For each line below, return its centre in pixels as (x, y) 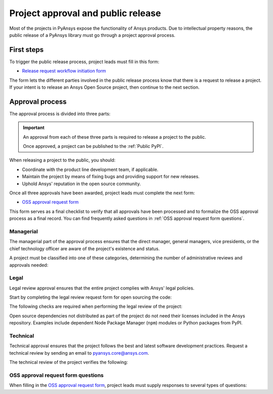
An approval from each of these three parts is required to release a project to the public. (115, 137)
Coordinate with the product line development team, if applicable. (90, 170)
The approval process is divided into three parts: (60, 114)
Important (34, 128)
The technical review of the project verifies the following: (69, 362)
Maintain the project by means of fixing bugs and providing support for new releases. (111, 177)
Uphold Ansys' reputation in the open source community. (81, 184)
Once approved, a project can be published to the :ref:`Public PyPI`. (93, 146)
